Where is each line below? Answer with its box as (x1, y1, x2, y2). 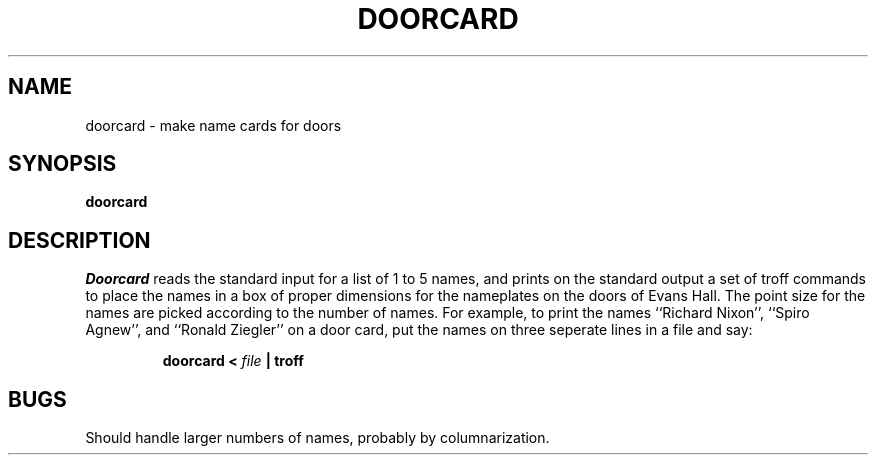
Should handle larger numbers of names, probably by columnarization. (85, 429, 550, 447)
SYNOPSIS (8, 151, 117, 177)
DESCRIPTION (8, 227, 151, 253)
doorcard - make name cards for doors (85, 116, 342, 134)
